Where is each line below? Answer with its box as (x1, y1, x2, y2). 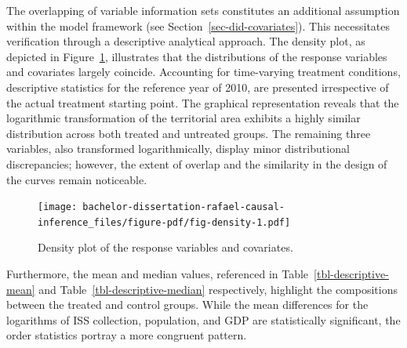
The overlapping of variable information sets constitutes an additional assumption (6, 2, 400, 18)
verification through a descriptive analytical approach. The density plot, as (6, 33, 365, 49)
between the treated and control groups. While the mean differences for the (6, 296, 369, 313)
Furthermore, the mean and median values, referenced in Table (6, 266, 309, 282)
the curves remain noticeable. (6, 171, 147, 187)
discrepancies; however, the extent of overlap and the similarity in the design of (6, 155, 387, 172)
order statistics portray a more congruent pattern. (6, 327, 247, 343)
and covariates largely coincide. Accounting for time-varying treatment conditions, (6, 63, 401, 80)
